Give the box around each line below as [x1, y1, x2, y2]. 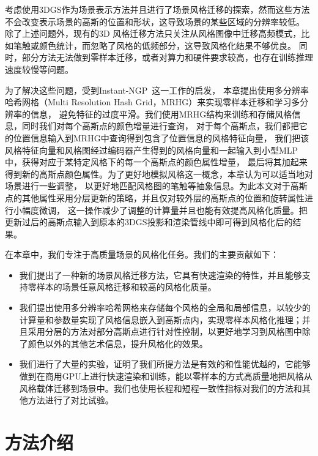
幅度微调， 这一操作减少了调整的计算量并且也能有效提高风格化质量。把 [21, 203, 308, 216]
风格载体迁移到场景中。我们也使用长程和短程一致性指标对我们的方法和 [19, 381, 302, 394]
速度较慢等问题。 [5, 62, 73, 75]
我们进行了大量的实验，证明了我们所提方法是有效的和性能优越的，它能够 [19, 357, 311, 370]
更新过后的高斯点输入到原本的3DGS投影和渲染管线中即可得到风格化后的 [5, 215, 293, 228]
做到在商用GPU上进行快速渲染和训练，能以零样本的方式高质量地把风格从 [19, 370, 312, 383]
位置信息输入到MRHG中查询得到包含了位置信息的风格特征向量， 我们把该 [13, 131, 309, 144]
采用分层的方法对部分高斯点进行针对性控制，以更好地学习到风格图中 [28, 325, 302, 338]
